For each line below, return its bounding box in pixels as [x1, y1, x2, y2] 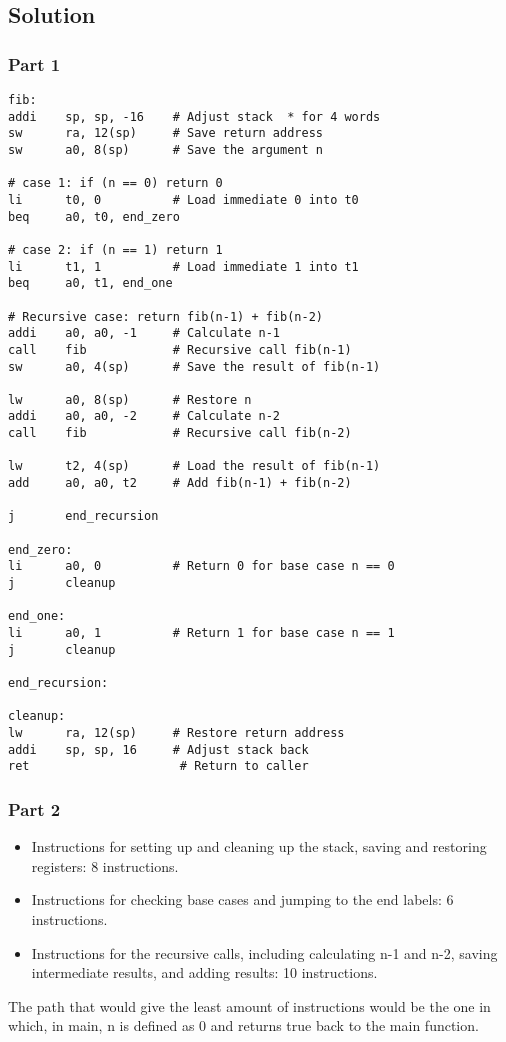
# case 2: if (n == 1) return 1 [8, 242, 223, 257]
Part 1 [8, 51, 61, 76]
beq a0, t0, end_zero [8, 209, 180, 224]
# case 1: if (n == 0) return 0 [8, 176, 223, 191]
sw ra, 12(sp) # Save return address [8, 126, 323, 141]
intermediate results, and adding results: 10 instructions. [31, 962, 378, 983]
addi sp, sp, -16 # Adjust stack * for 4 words [8, 109, 381, 124]
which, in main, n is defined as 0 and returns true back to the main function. [8, 1015, 479, 1036]
